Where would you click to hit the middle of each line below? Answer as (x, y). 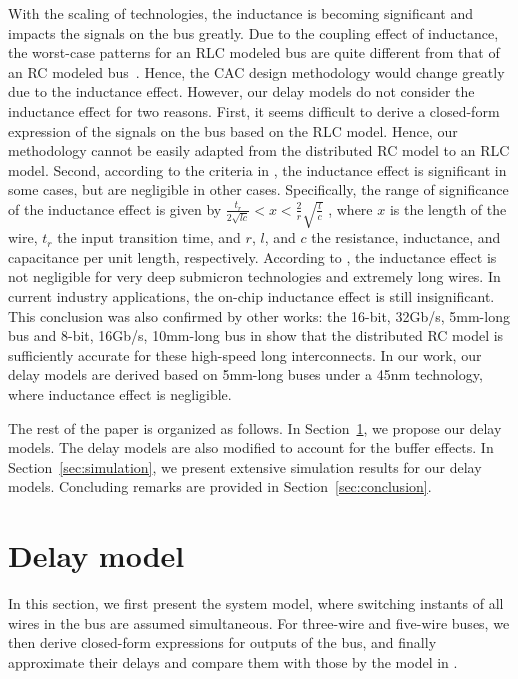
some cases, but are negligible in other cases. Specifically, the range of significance (258, 189)
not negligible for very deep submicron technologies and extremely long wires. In (254, 276)
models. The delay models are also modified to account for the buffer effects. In (251, 447)
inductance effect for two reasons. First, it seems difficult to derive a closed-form (254, 110)
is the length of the (448, 208)
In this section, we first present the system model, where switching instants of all (256, 603)
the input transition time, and (149, 237)
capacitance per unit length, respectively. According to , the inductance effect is (252, 256)
